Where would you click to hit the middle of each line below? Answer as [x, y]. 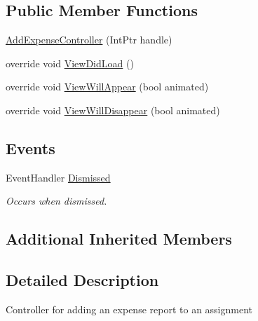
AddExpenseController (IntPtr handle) [89, 40]
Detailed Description [82, 280]
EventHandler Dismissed [58, 177]
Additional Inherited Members [119, 239]
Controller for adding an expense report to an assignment [129, 309]
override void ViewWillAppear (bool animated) [107, 87]
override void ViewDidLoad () [70, 63]
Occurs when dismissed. [56, 201]
